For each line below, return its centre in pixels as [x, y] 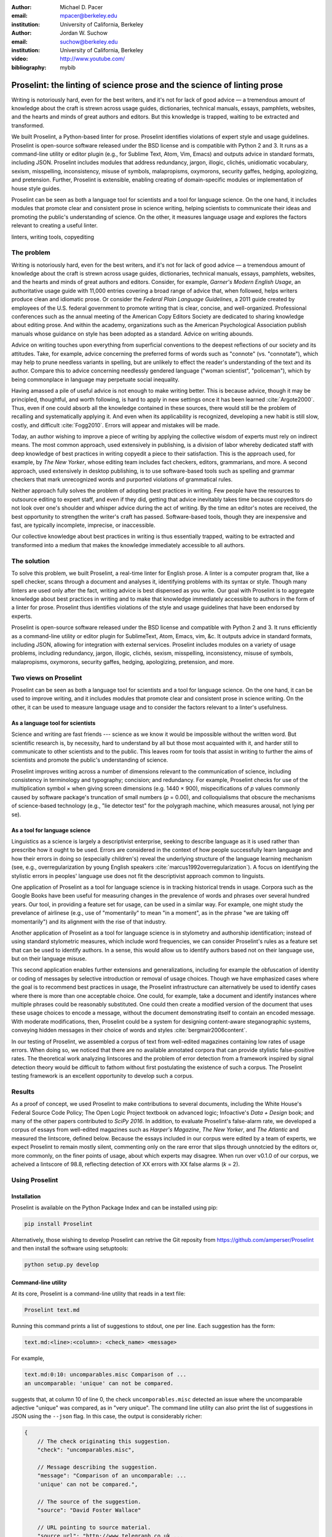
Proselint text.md [52, 1310]
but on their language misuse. [49, 958]
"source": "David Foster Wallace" [89, 1510]
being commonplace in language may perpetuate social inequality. [95, 379]
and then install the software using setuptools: [70, 1249]
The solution [31, 561]
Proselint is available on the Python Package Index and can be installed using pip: [115, 1207]
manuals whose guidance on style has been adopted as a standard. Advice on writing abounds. [132, 334]
